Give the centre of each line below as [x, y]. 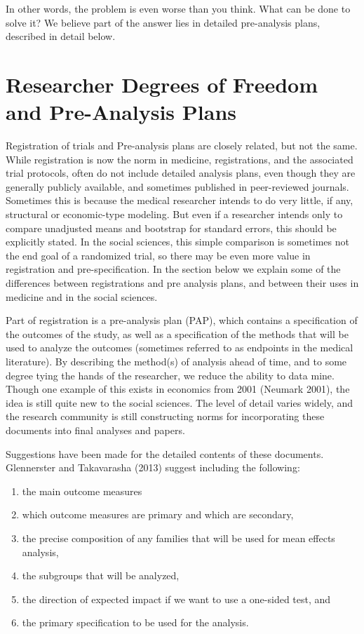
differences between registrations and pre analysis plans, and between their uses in [182, 283]
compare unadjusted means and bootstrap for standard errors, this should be [171, 228]
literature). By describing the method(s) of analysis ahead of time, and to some [176, 361]
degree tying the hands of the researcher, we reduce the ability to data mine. [170, 375]
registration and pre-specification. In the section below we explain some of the [173, 269]
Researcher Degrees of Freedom [162, 84]
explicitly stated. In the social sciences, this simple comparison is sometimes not [177, 242]
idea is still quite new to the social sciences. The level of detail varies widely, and [180, 402]
